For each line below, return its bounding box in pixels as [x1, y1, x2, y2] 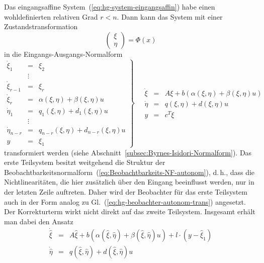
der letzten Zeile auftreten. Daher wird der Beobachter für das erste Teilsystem [4, 186, 247, 197]
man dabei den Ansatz [4, 216, 73, 226]
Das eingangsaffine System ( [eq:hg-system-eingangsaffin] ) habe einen [4, 2, 215, 12]
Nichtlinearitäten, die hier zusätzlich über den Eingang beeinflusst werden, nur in [4, 177, 254, 187]
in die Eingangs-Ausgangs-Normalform [4, 48, 123, 59]
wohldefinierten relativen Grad [4, 11, 98, 22]
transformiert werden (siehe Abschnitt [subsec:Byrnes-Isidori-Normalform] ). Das [4, 147, 252, 157]
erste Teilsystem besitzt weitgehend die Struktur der [4, 157, 165, 167]
